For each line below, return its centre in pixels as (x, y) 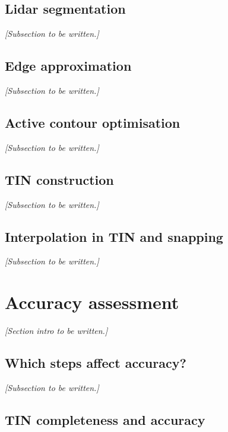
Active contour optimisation (93, 122)
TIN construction (59, 179)
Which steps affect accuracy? (96, 363)
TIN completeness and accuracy (105, 419)
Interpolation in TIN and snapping (114, 236)
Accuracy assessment (92, 302)
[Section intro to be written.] (56, 331)
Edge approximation (68, 66)
